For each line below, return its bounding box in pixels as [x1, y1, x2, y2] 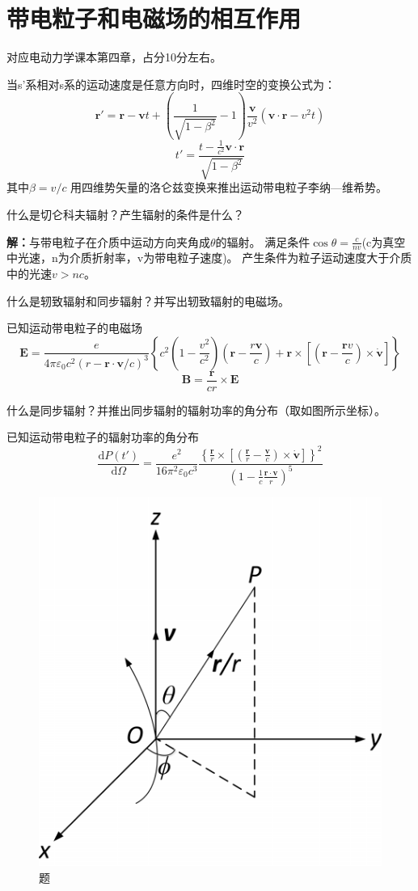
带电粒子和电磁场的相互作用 [6, 2, 302, 35]
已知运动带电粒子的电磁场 [6, 319, 142, 336]
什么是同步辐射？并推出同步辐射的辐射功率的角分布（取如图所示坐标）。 [6, 401, 386, 418]
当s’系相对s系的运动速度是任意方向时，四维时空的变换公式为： [6, 75, 336, 92]
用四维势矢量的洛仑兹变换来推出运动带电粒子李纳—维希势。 [70, 179, 388, 196]
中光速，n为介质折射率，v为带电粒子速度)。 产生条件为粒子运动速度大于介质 [6, 249, 412, 266]
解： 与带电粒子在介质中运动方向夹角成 [6, 233, 210, 250]
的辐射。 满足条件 [215, 233, 310, 250]
